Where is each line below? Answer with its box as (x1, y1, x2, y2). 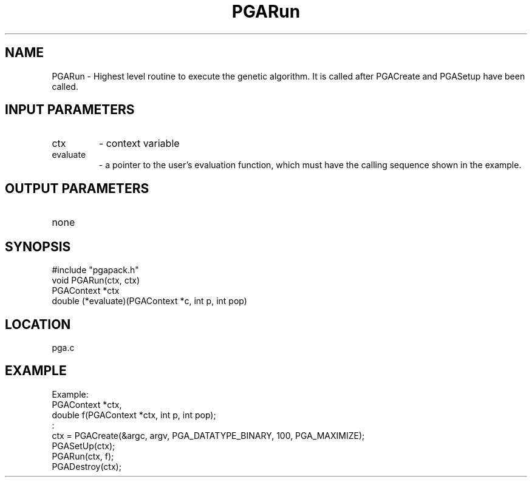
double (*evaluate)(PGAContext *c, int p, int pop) (52, 296, 247, 307)
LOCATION (5, 316, 71, 332)
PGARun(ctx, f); (52, 450, 114, 461)
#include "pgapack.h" (52, 265, 139, 276)
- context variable (98, 137, 180, 150)
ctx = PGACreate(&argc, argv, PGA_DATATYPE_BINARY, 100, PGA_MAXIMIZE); (52, 430, 365, 441)
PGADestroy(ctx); (52, 461, 121, 472)
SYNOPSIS (5, 239, 71, 254)
